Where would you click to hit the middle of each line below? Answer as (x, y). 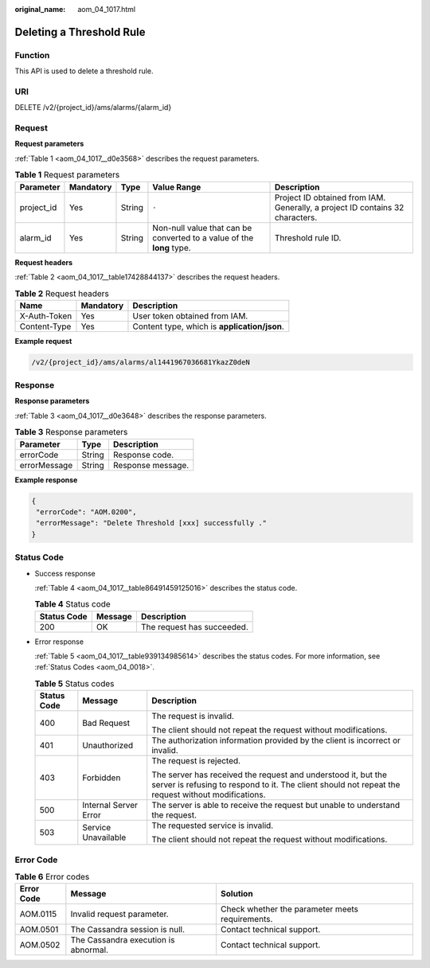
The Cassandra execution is (123, 940)
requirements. (246, 919)
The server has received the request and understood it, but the (270, 775)
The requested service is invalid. (213, 826)
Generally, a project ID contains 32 (339, 207)
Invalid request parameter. (119, 914)
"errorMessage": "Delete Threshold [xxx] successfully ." (151, 523)
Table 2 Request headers (62, 293)
